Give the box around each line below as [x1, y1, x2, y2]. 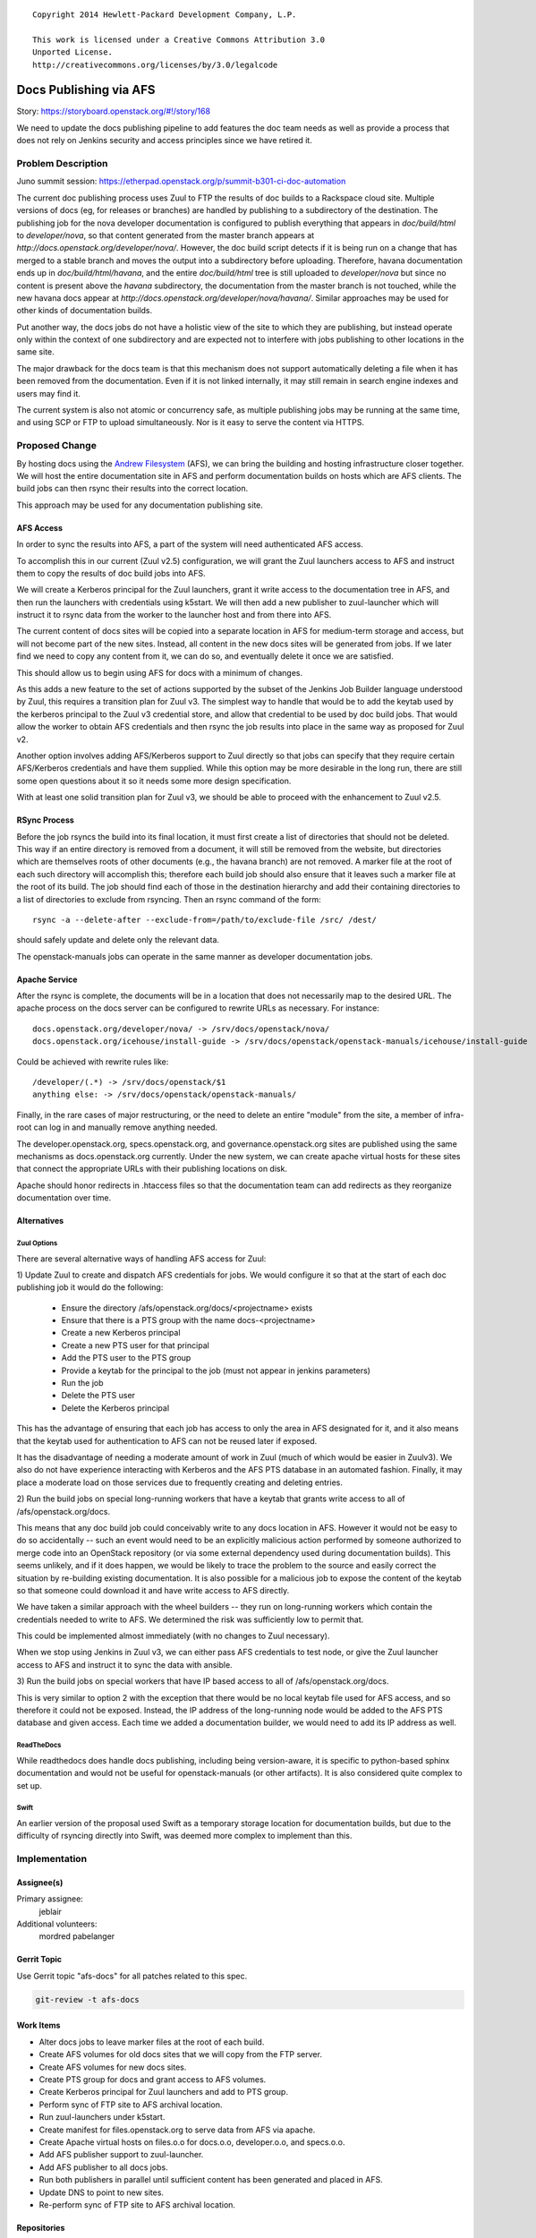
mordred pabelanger [38, 1931, 115, 1942]
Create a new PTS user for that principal [61, 1339, 209, 1351]
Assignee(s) [16, 1876, 64, 1888]
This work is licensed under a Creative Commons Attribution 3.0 [32, 34, 326, 45]
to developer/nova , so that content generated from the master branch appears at [16, 229, 315, 241]
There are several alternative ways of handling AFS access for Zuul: [16, 1253, 267, 1264]
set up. [16, 1780, 42, 1790]
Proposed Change [16, 440, 98, 452]
